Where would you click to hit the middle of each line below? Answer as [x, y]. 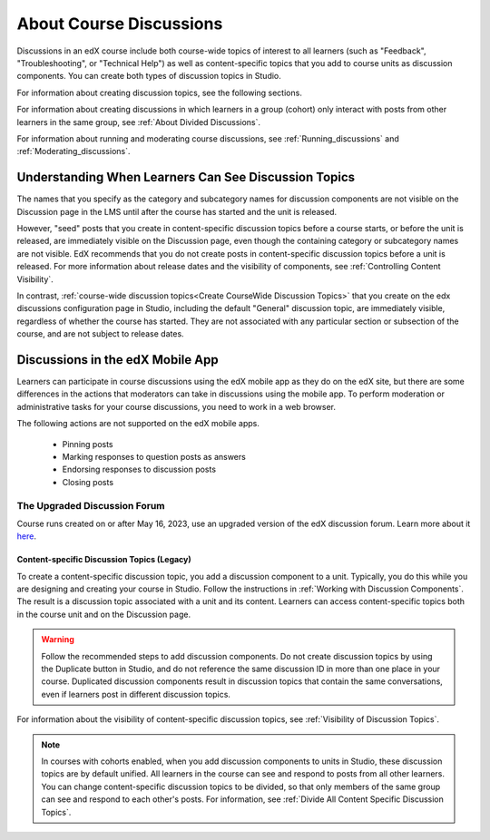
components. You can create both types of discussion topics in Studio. [149, 76]
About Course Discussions [120, 24]
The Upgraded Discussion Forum [91, 505]
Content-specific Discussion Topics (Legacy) [104, 560]
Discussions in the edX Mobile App [118, 360]
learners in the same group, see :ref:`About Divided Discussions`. [139, 122]
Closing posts [88, 482]
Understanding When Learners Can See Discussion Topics [186, 177]
